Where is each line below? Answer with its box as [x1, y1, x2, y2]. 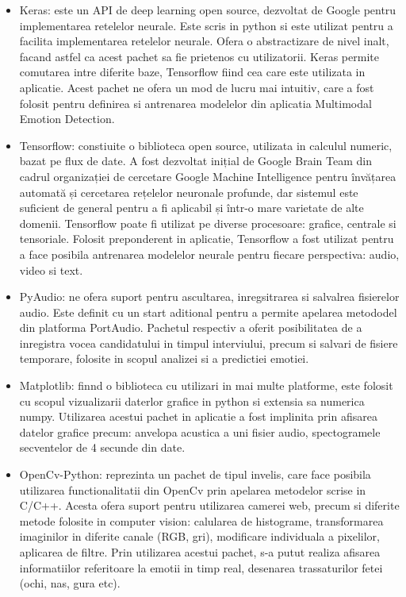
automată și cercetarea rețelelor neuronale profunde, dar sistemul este [19, 183, 358, 200]
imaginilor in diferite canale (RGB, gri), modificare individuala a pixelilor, [19, 528, 380, 545]
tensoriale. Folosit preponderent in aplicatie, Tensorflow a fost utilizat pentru [19, 230, 394, 247]
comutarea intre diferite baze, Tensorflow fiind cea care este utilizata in [19, 64, 366, 80]
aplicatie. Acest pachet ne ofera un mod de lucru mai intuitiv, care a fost [19, 79, 374, 95]
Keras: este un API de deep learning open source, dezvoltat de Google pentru [19, 2, 396, 17]
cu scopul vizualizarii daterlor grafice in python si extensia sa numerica [19, 392, 365, 409]
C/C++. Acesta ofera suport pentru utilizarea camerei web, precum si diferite [19, 497, 400, 514]
